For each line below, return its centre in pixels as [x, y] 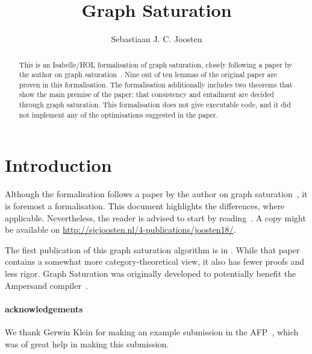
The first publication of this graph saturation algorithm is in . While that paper [152, 249]
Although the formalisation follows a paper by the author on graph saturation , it [156, 194]
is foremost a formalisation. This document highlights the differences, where [145, 205]
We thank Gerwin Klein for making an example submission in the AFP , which [152, 331]
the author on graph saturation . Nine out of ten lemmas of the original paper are [148, 74]
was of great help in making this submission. [87, 343]
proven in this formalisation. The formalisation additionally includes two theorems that [156, 84]
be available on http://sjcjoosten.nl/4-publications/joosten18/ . [120, 229]
